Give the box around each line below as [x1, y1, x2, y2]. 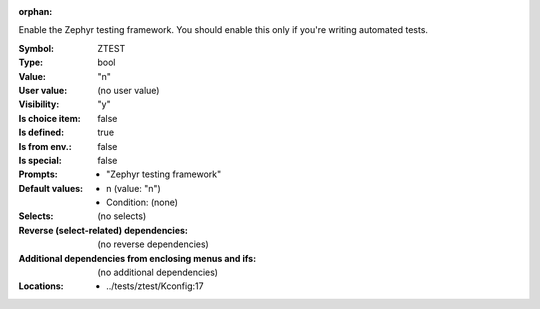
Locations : [18, 280, 64, 292]
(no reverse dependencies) [97, 238, 209, 250]
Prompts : [18, 168, 59, 180]
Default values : [18, 182, 84, 194]
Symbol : [18, 42, 55, 54]
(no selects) [97, 210, 147, 222]
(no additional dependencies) [97, 266, 219, 279]
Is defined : [18, 126, 65, 139]
